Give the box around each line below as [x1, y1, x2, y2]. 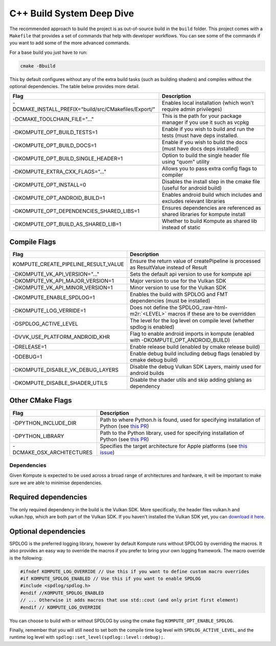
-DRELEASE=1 [12, 343, 47, 350]
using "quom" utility [162, 158, 210, 165]
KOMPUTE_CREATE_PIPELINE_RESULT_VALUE [12, 260, 125, 267]
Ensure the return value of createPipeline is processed [129, 257, 261, 264]
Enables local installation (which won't [162, 99, 254, 107]
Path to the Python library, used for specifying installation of [100, 429, 245, 436]
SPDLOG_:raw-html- [178, 304, 227, 311]
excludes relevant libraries [162, 198, 225, 205]
